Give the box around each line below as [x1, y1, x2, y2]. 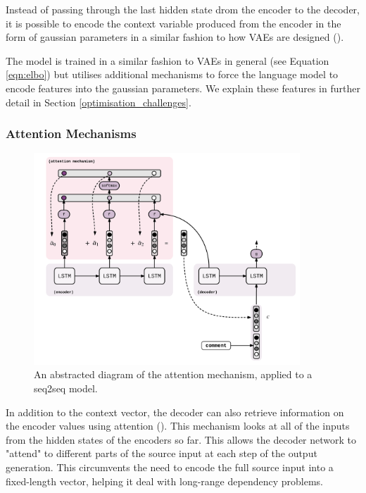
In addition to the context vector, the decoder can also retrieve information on [6, 404, 344, 419]
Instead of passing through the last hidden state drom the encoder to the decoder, [6, 2, 360, 16]
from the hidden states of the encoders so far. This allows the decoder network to [6, 432, 357, 447]
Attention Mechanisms [6, 125, 137, 142]
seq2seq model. [34, 380, 98, 395]
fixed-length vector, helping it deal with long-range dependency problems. [6, 473, 323, 488]
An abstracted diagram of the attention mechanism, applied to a [34, 367, 313, 382]
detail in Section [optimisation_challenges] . [6, 94, 191, 109]
